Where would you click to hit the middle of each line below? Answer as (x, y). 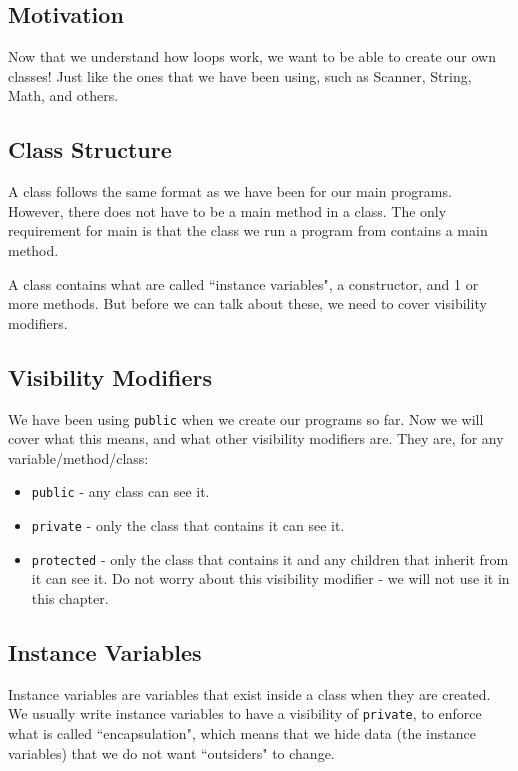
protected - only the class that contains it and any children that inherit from (270, 558)
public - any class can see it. (120, 491)
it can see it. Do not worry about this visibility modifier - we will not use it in (270, 578)
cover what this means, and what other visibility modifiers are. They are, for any (256, 438)
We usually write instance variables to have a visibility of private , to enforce (245, 713)
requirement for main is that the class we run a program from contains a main (248, 230)
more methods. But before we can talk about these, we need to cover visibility (247, 303)
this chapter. (70, 597)
